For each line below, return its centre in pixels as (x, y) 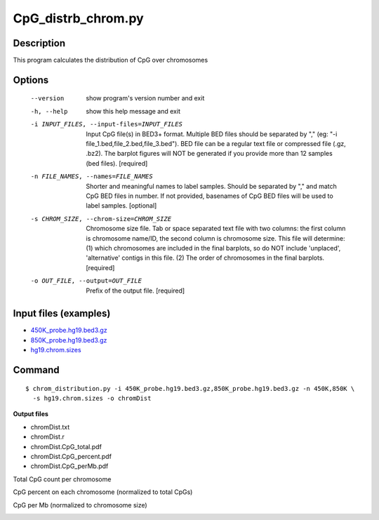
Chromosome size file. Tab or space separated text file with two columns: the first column (216, 229)
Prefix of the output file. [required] (135, 291)
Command (36, 370)
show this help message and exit (133, 111)
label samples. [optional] (121, 206)
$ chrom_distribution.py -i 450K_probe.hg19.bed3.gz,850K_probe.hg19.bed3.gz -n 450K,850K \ (190, 388)
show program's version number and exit (145, 98)
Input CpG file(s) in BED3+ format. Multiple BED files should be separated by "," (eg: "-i (212, 134)
